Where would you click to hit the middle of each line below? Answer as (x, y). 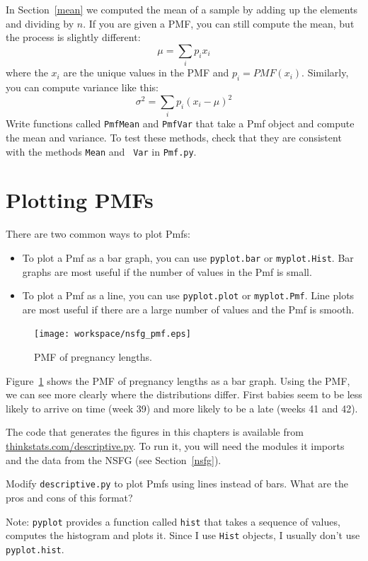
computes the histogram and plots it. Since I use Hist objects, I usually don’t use (183, 535)
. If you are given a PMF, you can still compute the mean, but (219, 23)
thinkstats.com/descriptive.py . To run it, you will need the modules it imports (175, 446)
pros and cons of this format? (69, 497)
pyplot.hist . (35, 549)
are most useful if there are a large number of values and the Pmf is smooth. (188, 309)
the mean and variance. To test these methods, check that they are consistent (174, 137)
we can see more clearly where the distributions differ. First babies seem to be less (184, 394)
